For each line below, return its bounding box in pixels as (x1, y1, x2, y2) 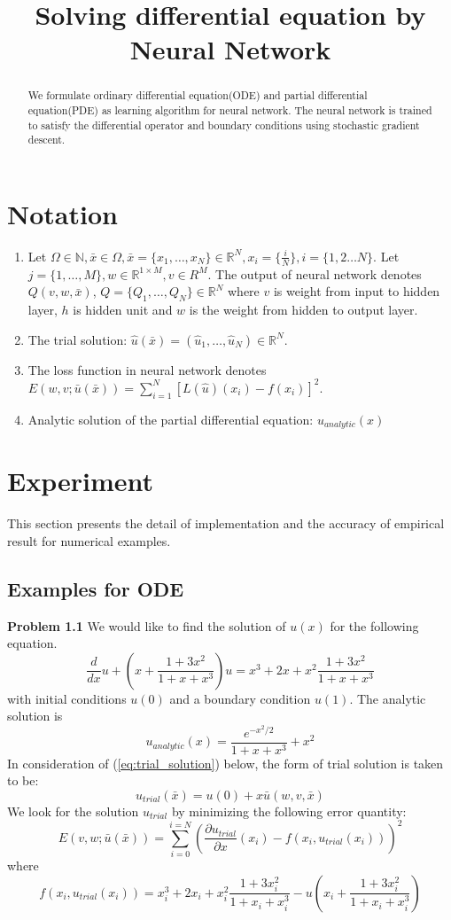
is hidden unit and (73, 300, 173, 319)
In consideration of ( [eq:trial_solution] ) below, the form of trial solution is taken (7, 753, 444, 772)
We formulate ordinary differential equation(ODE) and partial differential (27, 88, 368, 103)
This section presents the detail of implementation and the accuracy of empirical (7, 514, 445, 533)
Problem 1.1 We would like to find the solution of (7, 616, 286, 635)
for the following (330, 616, 419, 635)
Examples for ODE (7, 574, 184, 602)
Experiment (7, 463, 154, 499)
